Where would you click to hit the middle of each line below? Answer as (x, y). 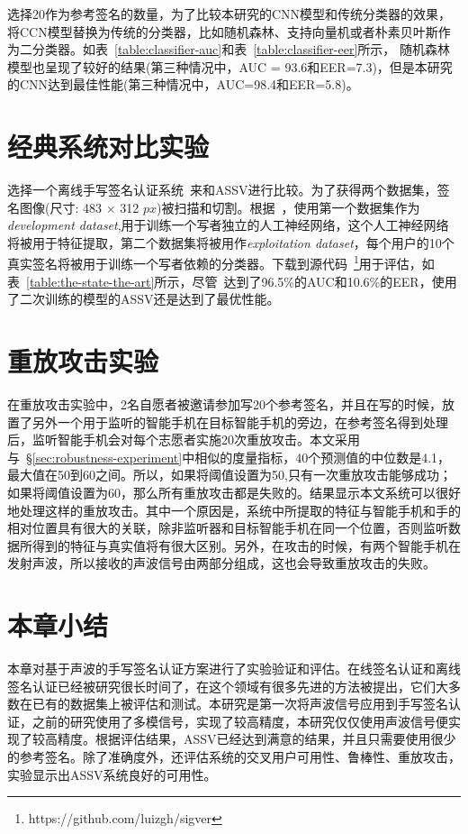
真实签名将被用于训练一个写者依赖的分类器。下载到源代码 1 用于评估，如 (221, 262)
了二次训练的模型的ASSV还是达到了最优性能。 (144, 299)
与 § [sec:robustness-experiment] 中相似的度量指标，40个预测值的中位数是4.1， (229, 457)
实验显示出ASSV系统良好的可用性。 (112, 774)
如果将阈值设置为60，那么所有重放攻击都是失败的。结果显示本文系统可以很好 (234, 492)
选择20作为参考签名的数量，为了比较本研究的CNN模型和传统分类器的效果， (229, 14)
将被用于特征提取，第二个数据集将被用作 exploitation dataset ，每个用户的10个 (231, 242)
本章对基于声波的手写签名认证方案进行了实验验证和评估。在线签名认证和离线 (234, 669)
